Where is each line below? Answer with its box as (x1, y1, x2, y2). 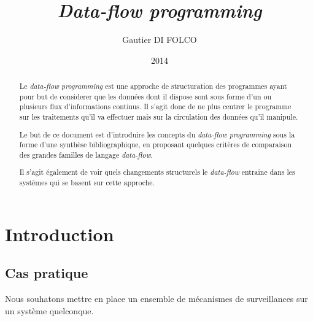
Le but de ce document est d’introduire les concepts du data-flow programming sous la (19, 129, 295, 139)
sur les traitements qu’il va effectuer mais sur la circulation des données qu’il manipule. (19, 112, 298, 122)
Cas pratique (5, 263, 88, 282)
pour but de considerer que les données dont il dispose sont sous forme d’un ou (19, 91, 272, 101)
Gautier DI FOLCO (122, 33, 197, 46)
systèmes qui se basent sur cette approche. (19, 177, 155, 188)
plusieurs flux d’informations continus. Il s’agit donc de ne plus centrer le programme (19, 101, 292, 112)
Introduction (5, 221, 114, 246)
